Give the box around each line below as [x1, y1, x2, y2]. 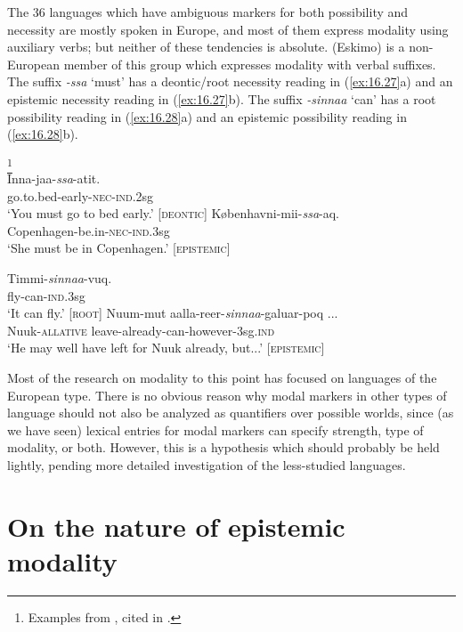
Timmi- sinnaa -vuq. [7, 269, 112, 288]
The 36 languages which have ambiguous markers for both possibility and [7, 3, 409, 20]
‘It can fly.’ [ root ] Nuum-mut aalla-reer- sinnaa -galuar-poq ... [7, 304, 338, 322]
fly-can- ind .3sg [7, 286, 85, 304]
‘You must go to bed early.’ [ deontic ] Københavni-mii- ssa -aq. [7, 204, 339, 223]
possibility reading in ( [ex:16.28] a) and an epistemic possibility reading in [7, 107, 407, 126]
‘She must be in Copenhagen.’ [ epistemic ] [7, 239, 231, 257]
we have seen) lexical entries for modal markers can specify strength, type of [7, 420, 424, 439]
